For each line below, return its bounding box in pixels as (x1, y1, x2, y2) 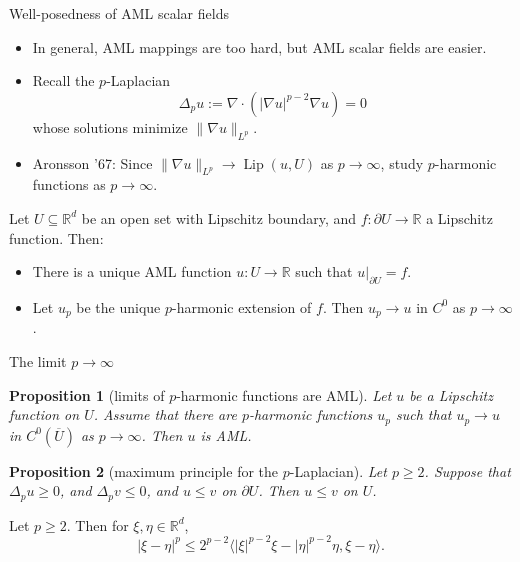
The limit (9, 351, 67, 371)
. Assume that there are (93, 404, 237, 425)
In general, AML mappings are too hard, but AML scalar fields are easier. (32, 36, 487, 57)
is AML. (200, 424, 252, 445)
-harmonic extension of (172, 296, 312, 317)
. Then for (66, 514, 129, 535)
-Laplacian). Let (289, 460, 387, 481)
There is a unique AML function (32, 261, 232, 282)
